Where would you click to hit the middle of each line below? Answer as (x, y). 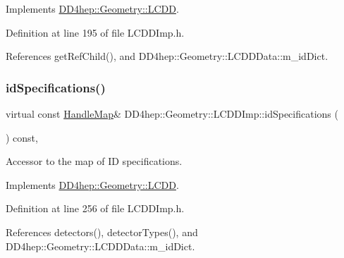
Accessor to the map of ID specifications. (94, 161)
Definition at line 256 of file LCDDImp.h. (95, 208)
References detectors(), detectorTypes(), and (102, 232)
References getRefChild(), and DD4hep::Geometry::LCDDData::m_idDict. (167, 56)
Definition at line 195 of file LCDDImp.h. (95, 32)
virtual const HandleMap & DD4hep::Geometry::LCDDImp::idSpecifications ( (172, 113)
